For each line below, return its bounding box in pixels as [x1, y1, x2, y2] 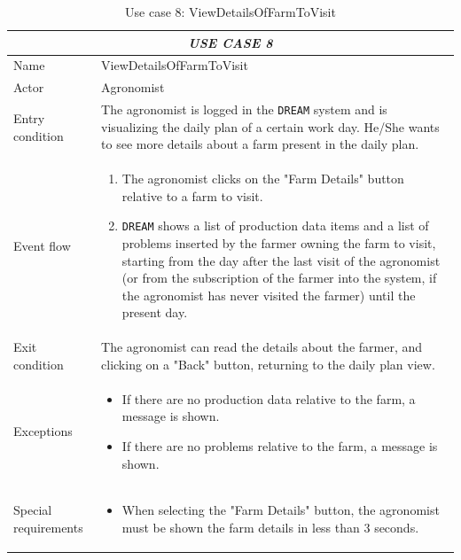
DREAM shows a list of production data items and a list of [121, 216, 429, 235]
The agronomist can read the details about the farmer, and [101, 338, 423, 356]
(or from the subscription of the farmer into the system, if [121, 268, 437, 287]
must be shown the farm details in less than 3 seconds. [121, 517, 419, 536]
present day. [121, 303, 188, 322]
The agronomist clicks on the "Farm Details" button [121, 169, 404, 188]
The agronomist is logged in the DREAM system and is [101, 100, 387, 119]
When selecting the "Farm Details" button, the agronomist [121, 501, 440, 519]
